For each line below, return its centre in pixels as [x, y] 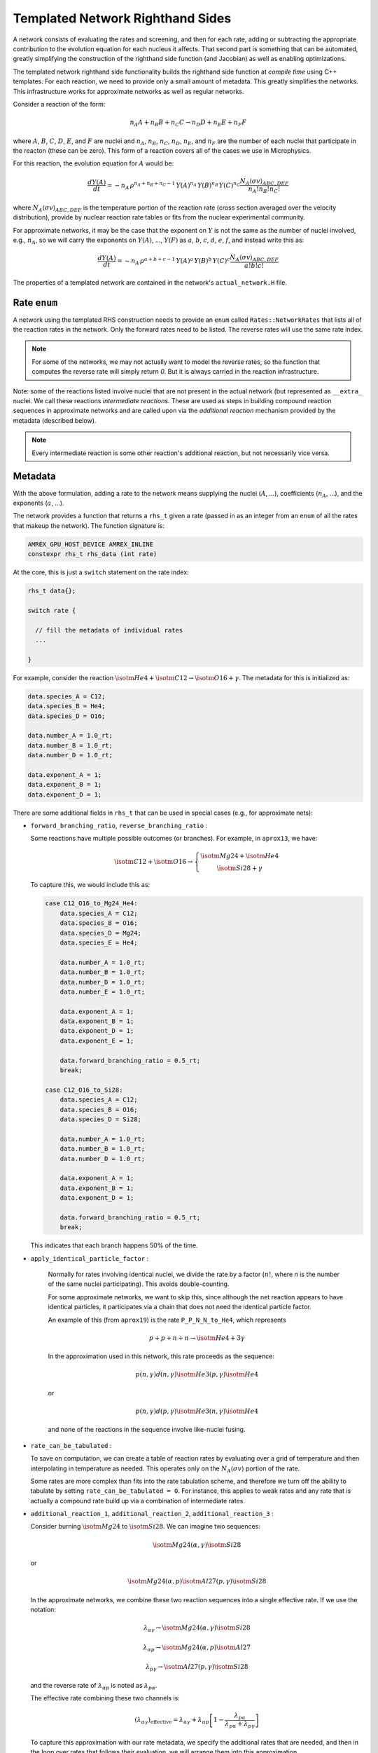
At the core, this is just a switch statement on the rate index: [101, 572]
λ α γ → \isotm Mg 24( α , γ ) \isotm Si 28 [197, 1629]
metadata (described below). [55, 420]
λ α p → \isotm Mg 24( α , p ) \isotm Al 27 [197, 1648]
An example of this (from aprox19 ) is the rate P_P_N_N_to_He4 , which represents [167, 1320]
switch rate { [52, 610]
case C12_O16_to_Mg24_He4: [91, 903]
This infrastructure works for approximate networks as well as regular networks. [128, 91]
